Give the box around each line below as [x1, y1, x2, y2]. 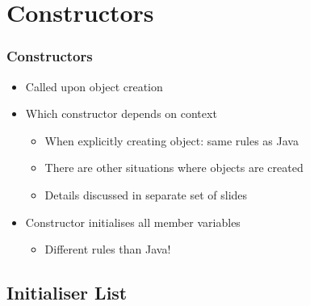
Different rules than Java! [44, 241, 171, 258]
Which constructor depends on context [25, 105, 217, 122]
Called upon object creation [25, 78, 163, 94]
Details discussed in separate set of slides [44, 186, 248, 203]
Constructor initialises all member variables [25, 213, 241, 230]
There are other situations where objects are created [44, 159, 304, 176]
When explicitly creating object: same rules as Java [44, 132, 299, 149]
